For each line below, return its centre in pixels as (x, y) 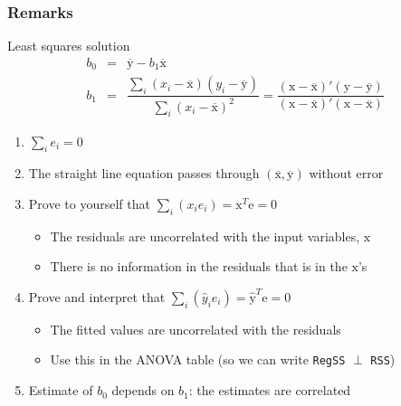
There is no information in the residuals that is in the (199, 266)
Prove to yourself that (89, 203)
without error (346, 173)
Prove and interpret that (97, 296)
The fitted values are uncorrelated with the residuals (196, 329)
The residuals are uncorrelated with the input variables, (205, 236)
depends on (143, 390)
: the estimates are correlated (270, 390)
